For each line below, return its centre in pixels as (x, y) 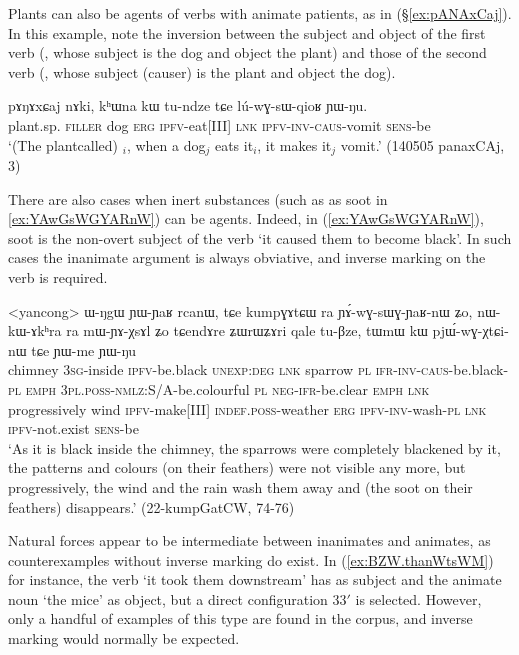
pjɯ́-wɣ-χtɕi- (470, 330)
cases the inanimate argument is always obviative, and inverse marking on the (247, 257)
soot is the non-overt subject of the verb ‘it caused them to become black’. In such (260, 237)
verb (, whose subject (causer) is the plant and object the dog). (202, 71)
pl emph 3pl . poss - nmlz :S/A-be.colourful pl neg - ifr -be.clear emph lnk (219, 388)
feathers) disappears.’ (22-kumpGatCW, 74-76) (151, 506)
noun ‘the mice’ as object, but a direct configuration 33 (177, 598)
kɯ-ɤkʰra (35, 330)
